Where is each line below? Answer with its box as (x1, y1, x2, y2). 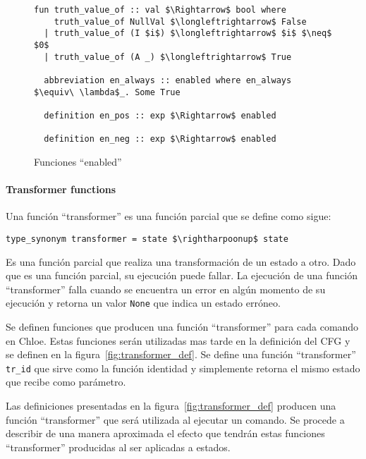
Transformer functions (6, 182, 116, 197)
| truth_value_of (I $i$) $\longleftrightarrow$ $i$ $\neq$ (44, 28, 332, 39)
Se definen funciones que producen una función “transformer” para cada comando (6, 319, 359, 333)
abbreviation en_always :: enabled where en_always (44, 75, 292, 85)
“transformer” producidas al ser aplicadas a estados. (6, 439, 231, 454)
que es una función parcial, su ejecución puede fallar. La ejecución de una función (6, 268, 358, 283)
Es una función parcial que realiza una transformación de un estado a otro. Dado (6, 254, 356, 269)
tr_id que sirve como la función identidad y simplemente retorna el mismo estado (6, 360, 360, 375)
